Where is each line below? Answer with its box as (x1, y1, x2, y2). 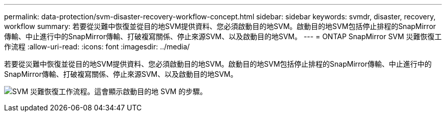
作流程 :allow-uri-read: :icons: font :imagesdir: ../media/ (4, 42, 190, 51)
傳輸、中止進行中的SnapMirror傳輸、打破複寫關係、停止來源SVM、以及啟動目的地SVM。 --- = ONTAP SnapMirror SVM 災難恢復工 (4, 32, 442, 41)
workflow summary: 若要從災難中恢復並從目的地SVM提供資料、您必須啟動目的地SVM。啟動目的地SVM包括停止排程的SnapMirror (4, 22, 436, 31)
